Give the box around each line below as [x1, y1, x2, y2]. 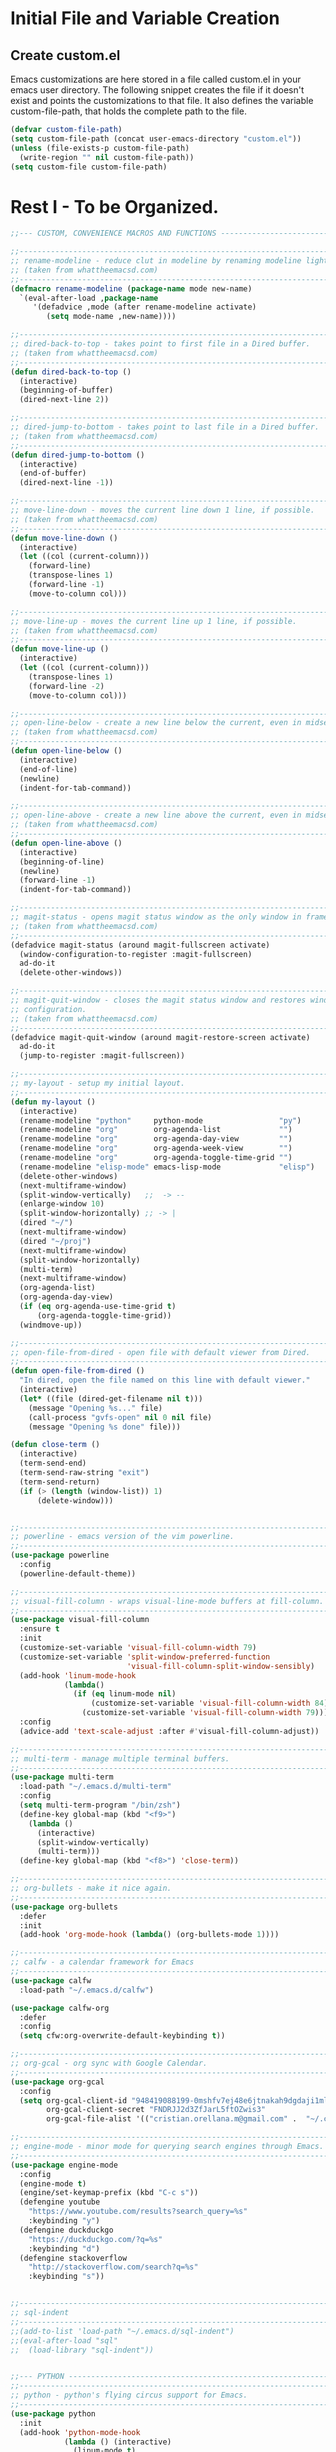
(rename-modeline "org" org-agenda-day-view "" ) [19, 1134, 293, 1144]
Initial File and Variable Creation [10, 7, 280, 30]
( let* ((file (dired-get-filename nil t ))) [19, 1393, 203, 1404]
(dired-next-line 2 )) [19, 395, 110, 405]
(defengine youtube [19, 2197, 101, 2207]
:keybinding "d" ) [28, 2243, 101, 2254]
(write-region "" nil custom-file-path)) [19, 152, 195, 162]
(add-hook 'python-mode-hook [19, 2427, 141, 2437]
